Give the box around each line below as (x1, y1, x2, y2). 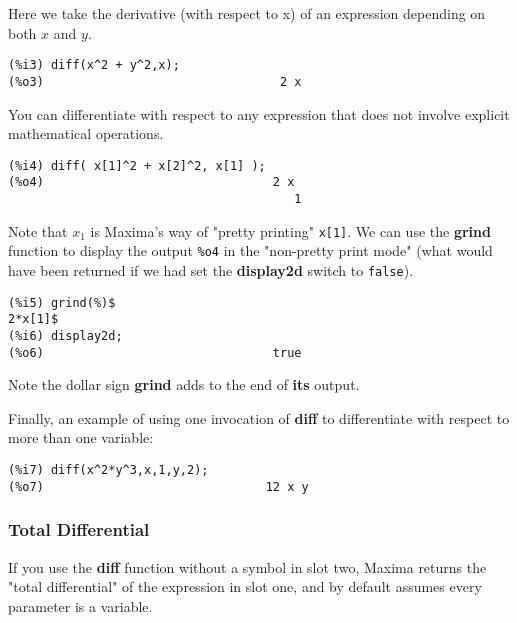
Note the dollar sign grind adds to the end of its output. (8, 374, 360, 395)
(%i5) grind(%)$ (8, 295, 116, 310)
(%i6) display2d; (8, 328, 123, 343)
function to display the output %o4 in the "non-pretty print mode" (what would (8, 240, 493, 261)
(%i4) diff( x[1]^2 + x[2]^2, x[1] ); (8, 158, 266, 173)
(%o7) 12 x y (8, 479, 309, 494)
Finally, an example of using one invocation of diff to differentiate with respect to (8, 407, 510, 428)
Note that (8, 220, 68, 241)
